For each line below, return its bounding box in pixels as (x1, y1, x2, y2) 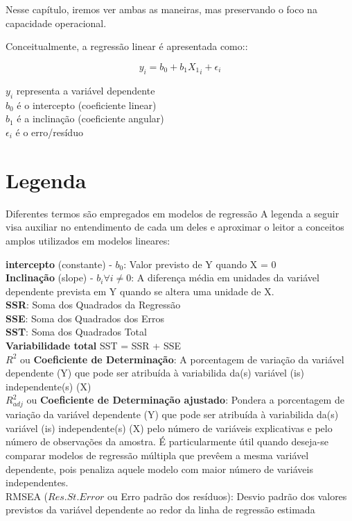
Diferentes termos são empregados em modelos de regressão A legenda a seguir (6, 206, 340, 220)
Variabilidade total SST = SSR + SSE (6, 338, 181, 353)
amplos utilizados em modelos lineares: (6, 233, 170, 247)
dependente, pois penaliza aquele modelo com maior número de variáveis (6, 461, 313, 476)
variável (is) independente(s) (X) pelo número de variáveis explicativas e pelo (6, 420, 333, 435)
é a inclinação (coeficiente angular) (17, 111, 164, 126)
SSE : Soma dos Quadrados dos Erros (6, 311, 165, 325)
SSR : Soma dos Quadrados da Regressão (6, 297, 181, 312)
